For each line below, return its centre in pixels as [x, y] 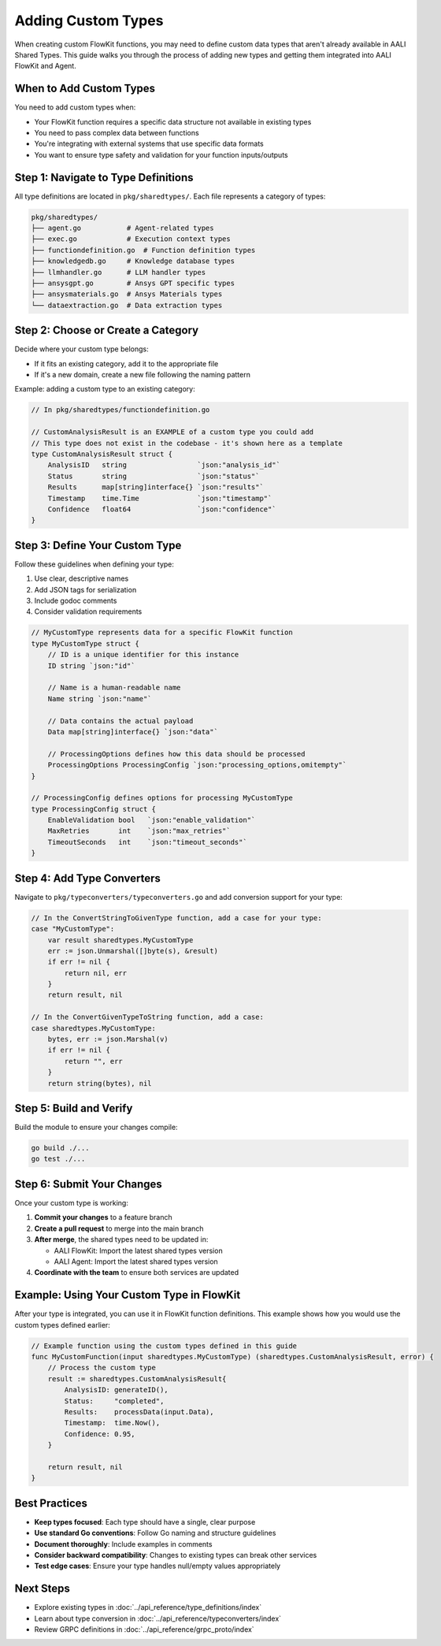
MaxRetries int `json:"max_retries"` [139, 831]
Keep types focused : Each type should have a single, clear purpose [145, 1522]
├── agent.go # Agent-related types [122, 228]
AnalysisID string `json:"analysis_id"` [164, 465]
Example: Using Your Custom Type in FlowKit [128, 1295]
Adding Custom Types [89, 20]
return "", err [94, 1061]
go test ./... [58, 1159]
